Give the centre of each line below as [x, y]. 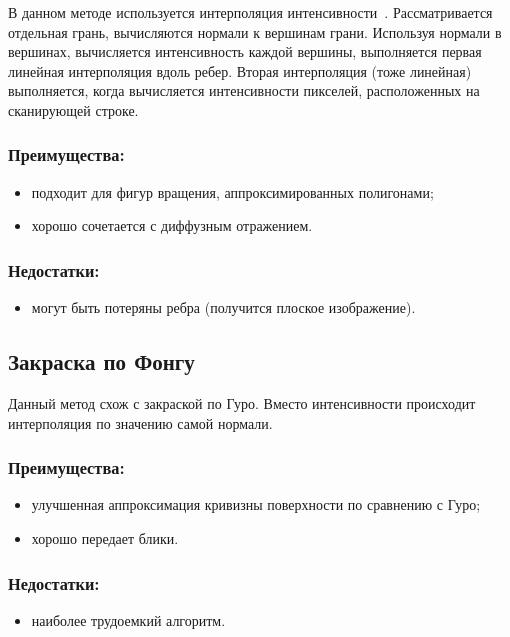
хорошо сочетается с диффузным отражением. [172, 225]
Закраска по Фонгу [101, 361]
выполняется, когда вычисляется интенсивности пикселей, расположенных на [244, 90]
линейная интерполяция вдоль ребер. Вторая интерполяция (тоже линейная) [240, 70]
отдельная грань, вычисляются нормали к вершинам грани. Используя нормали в [255, 31]
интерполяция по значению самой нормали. [140, 422]
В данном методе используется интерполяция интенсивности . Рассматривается [250, 12]
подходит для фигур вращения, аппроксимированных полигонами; [232, 191]
